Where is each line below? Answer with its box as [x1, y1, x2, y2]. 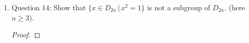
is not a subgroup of [147, 2, 210, 12]
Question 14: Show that [11, 2, 86, 12]
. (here [224, 2, 245, 12]
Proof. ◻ [11, 29, 41, 40]
